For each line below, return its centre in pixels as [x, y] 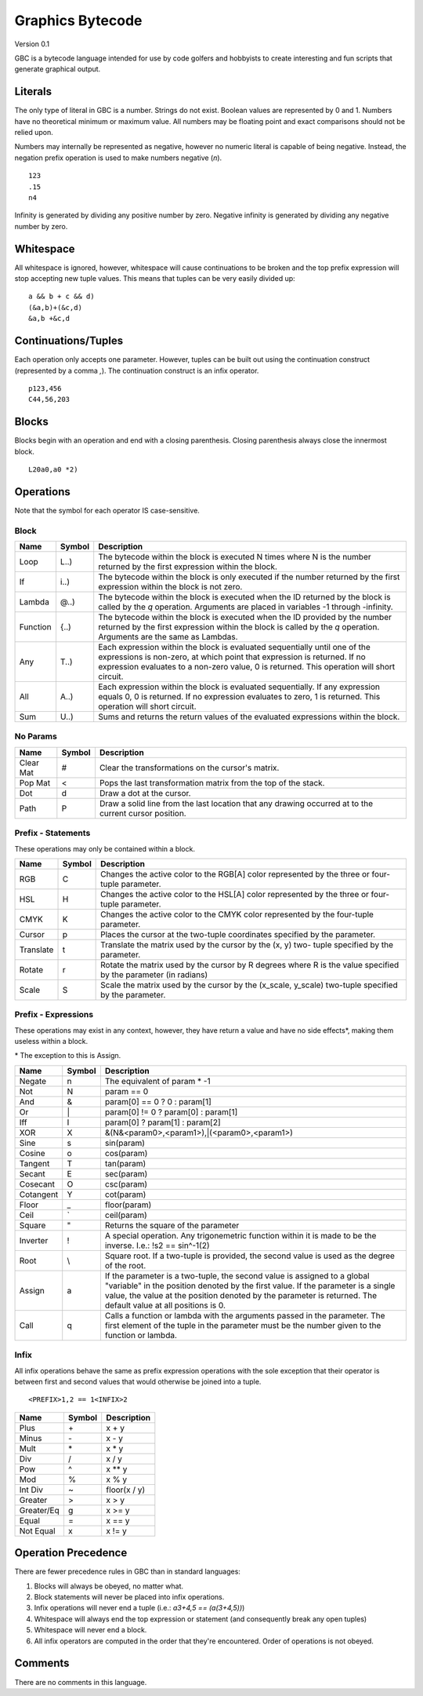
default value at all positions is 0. [165, 1305]
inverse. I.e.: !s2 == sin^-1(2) [157, 1246]
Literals [33, 91]
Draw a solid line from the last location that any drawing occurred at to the [236, 803]
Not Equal [37, 1530]
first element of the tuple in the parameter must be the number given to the [243, 1325]
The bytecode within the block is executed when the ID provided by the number [245, 618]
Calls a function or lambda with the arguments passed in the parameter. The [245, 1315]
